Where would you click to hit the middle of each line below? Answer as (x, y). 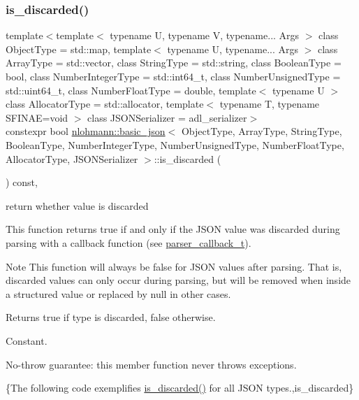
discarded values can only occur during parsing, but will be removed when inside (178, 280)
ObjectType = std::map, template (79, 49)
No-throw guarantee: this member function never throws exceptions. (151, 364)
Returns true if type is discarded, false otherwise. (111, 317)
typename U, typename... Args (233, 49)
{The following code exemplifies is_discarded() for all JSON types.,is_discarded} (180, 388)
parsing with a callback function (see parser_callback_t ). (129, 242)
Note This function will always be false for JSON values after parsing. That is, (174, 266)
